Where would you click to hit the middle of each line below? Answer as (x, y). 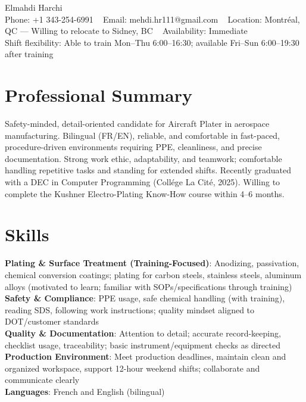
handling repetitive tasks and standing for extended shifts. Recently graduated (148, 170)
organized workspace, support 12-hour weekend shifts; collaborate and (132, 368)
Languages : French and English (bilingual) (85, 391)
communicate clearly (42, 380)
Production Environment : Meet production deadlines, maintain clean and (146, 356)
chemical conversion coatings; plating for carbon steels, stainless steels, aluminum (153, 274)
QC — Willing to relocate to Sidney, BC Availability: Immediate (126, 31)
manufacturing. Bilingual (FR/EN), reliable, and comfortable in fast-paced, (142, 135)
